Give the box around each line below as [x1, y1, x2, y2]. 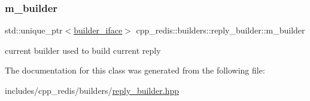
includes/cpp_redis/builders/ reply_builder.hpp [5, 84, 179, 96]
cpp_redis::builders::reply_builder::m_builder [136, 24, 305, 36]
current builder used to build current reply [5, 44, 161, 56]
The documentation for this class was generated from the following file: [5, 64, 265, 76]
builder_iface [74, 24, 123, 36]
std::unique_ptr [5, 24, 63, 36]
